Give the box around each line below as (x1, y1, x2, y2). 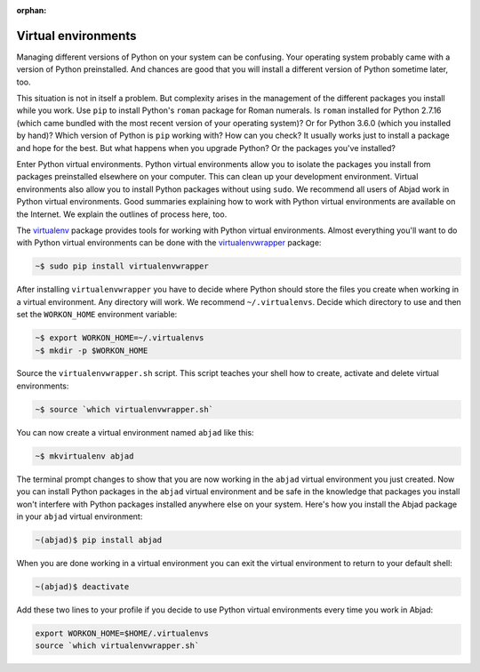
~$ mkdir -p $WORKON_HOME (35, 345, 148, 356)
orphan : (16, 5, 47, 15)
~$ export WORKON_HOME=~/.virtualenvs (35, 333, 204, 343)
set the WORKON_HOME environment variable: (16, 309, 178, 320)
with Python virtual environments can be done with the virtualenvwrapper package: (16, 237, 322, 248)
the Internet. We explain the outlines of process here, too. (16, 209, 228, 220)
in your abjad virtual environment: (16, 511, 143, 522)
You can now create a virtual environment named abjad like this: (16, 427, 254, 437)
